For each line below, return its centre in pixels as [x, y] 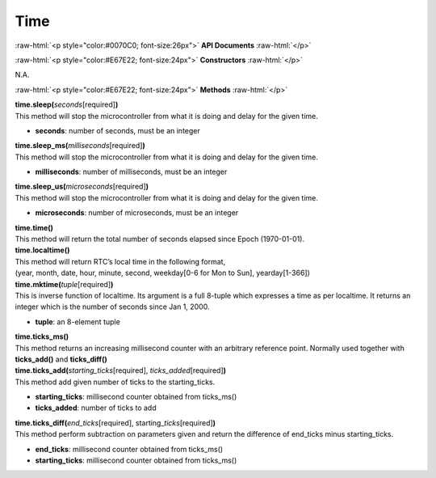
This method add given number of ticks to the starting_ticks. [115, 382]
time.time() [34, 227]
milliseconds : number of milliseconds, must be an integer [131, 172]
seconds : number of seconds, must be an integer [118, 130]
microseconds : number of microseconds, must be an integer [137, 213]
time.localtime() [42, 250]
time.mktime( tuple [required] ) [64, 284]
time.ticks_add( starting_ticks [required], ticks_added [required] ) [120, 370]
